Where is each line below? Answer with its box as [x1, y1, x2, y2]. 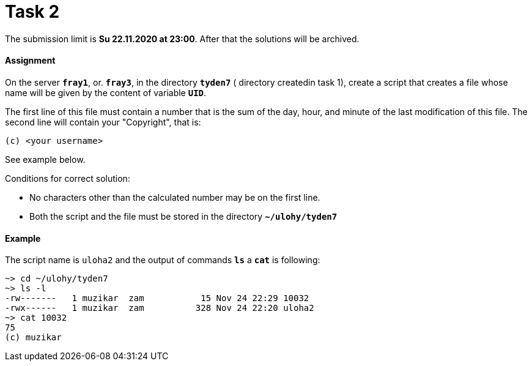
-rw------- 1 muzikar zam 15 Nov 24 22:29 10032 [5, 293, 309, 304]
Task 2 [5, 1, 60, 22]
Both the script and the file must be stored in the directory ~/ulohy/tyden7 [29, 211, 338, 222]
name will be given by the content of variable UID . [5, 87, 207, 98]
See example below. [5, 154, 86, 165]
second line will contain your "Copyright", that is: [5, 116, 201, 127]
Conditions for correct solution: [5, 173, 130, 184]
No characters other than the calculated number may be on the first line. [29, 192, 320, 203]
